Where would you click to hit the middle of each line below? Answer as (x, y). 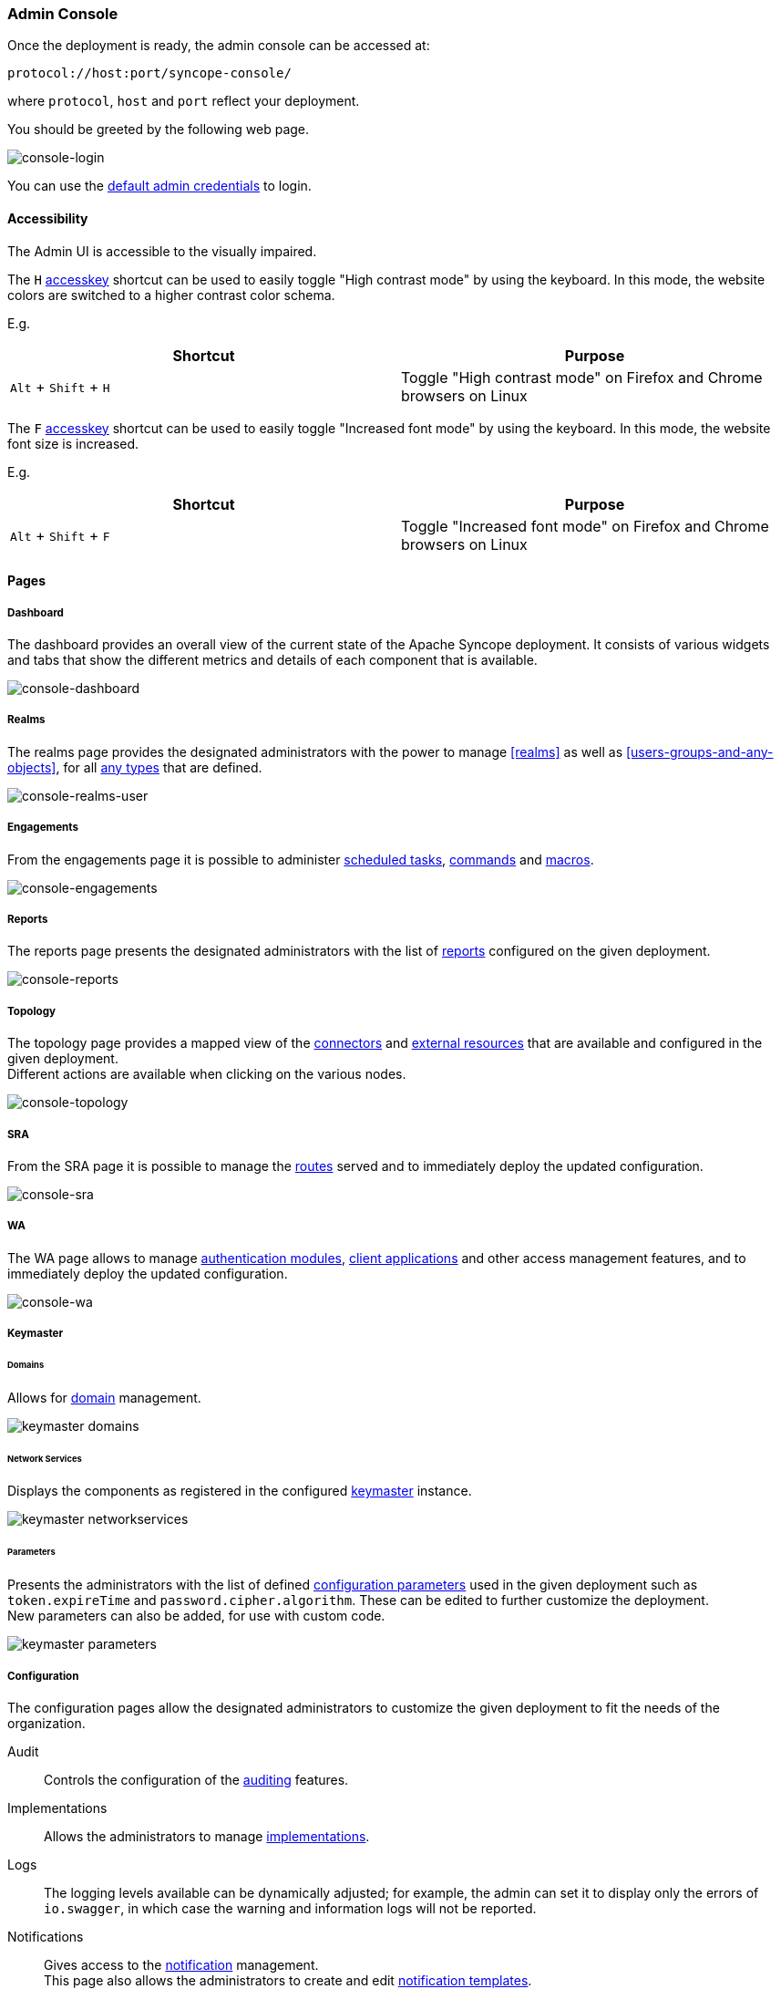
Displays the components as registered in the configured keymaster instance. (240, 1491)
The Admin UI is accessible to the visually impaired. (162, 251)
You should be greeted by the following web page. (159, 129)
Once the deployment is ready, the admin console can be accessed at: (219, 46)
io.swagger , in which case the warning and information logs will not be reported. (290, 1908)
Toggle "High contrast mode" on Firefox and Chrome (582, 377)
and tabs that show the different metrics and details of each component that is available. (272, 659)
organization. (46, 1723)
